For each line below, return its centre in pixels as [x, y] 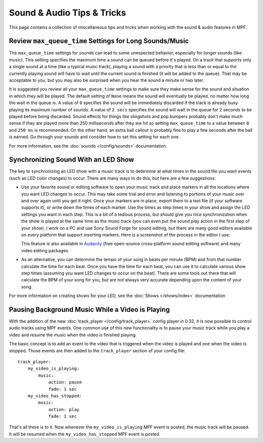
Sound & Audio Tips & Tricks [67, 13]
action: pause [65, 382]
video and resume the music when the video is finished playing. [73, 335]
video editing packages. [45, 250]
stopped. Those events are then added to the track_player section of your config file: [97, 351]
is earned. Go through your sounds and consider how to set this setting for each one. [94, 137]
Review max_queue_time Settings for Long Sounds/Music [99, 41]
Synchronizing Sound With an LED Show [72, 160]
